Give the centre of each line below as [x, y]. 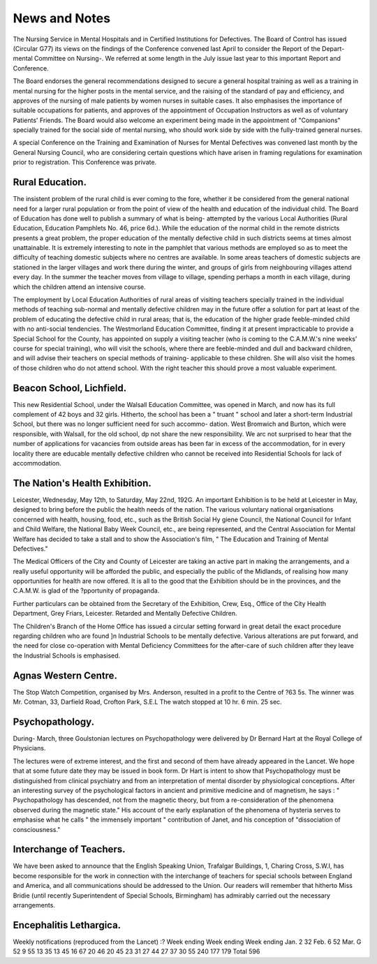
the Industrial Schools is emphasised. [67, 655]
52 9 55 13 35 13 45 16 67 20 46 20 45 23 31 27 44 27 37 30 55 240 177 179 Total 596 [136, 951]
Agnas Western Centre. [65, 675]
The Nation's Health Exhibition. [82, 483]
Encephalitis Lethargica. [67, 925]
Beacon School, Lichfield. [70, 388]
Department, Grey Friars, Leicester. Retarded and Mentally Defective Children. [125, 614]
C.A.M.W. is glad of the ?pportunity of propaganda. [86, 591]
